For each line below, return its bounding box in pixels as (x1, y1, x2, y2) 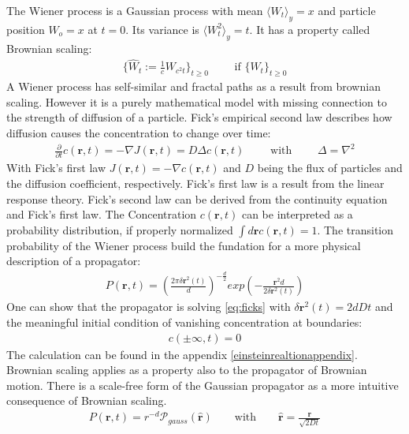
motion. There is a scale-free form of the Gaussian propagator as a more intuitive (6, 376, 399, 393)
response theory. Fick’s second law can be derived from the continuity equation (6, 190, 388, 207)
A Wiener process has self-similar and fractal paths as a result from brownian (6, 78, 381, 95)
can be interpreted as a (241, 206, 353, 223)
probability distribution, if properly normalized (6, 221, 233, 238)
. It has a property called (249, 21, 370, 37)
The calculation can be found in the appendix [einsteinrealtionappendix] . (6, 346, 358, 362)
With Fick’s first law (6, 159, 106, 176)
